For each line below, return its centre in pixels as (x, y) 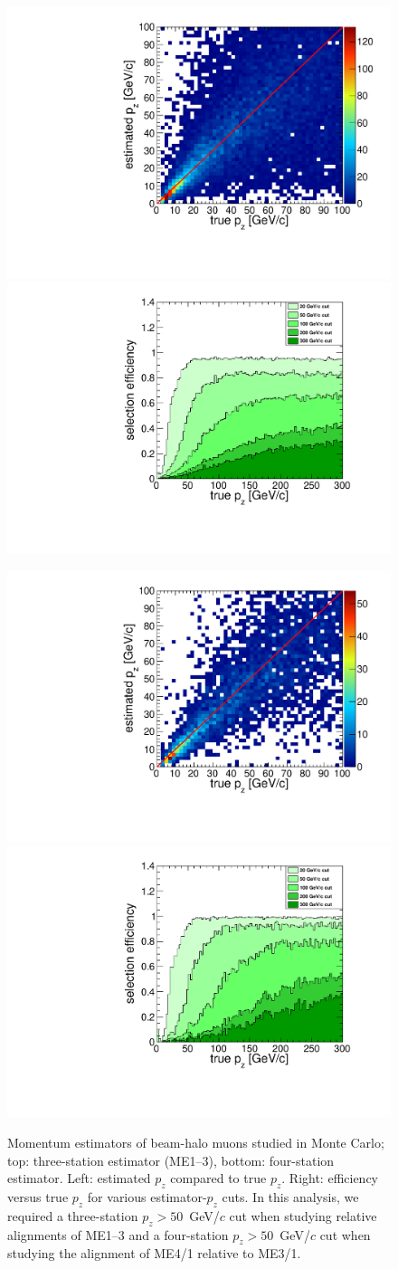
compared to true (218, 1178)
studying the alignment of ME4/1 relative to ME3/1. (154, 1253)
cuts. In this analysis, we (290, 1196)
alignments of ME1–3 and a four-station (118, 1234)
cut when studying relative (303, 1215)
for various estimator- (147, 1196)
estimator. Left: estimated (79, 1178)
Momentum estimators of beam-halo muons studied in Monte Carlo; (196, 1142)
